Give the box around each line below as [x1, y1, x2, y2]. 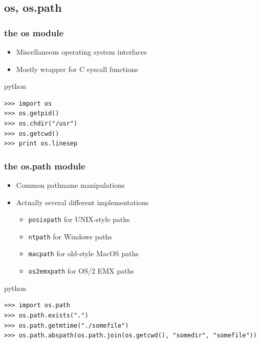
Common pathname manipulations [16, 179, 125, 190]
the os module [4, 26, 64, 39]
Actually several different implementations [16, 197, 149, 207]
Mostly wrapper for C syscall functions [16, 63, 138, 74]
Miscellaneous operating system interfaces [16, 46, 147, 57]
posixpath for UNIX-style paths [28, 214, 130, 225]
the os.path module [4, 159, 85, 172]
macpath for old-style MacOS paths [28, 248, 139, 259]
